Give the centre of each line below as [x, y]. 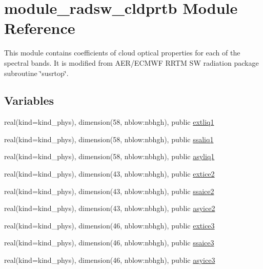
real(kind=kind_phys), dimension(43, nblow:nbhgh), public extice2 [109, 174]
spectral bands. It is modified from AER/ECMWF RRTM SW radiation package [131, 62]
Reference [40, 28]
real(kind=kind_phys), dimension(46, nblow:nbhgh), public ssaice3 [109, 243]
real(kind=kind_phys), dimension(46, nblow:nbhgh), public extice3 [109, 225]
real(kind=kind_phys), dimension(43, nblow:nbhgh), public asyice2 [110, 208]
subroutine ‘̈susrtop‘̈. [36, 73]
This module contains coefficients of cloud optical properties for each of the [122, 53]
